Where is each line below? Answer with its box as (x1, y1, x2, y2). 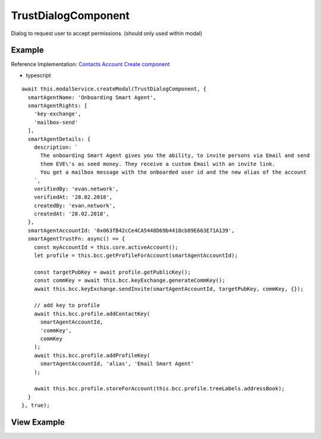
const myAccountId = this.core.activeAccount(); (33, 244, 178, 250)
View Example (11, 417, 65, 427)
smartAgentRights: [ (27, 102, 88, 109)
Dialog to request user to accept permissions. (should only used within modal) (11, 30, 203, 37)
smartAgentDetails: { (27, 136, 91, 142)
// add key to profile (33, 302, 100, 309)
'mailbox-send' (33, 119, 78, 126)
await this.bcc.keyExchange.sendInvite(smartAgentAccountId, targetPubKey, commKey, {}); (33, 286, 304, 292)
